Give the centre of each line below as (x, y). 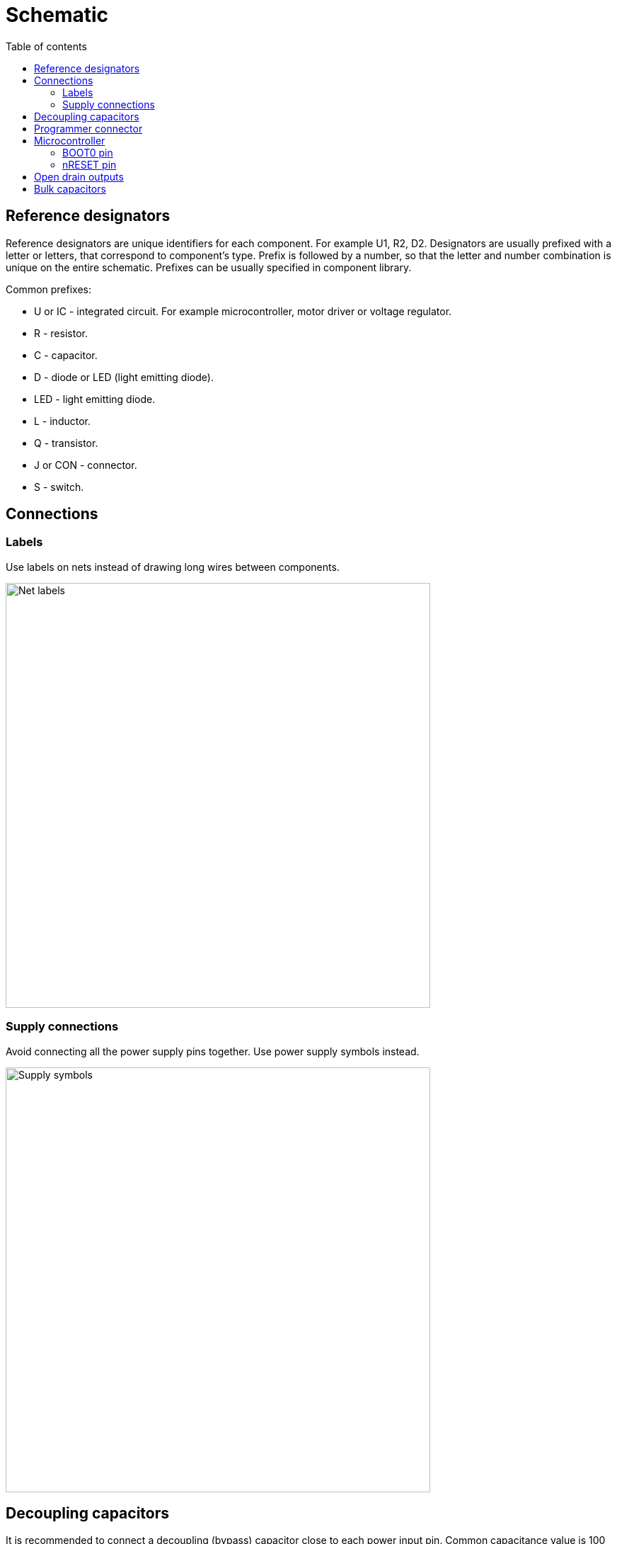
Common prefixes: (49, 289)
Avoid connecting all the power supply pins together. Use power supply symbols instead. (213, 1051)
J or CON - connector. (86, 465)
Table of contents (46, 46)
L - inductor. (63, 421)
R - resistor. (61, 333)
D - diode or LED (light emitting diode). (124, 377)
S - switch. (59, 487)
